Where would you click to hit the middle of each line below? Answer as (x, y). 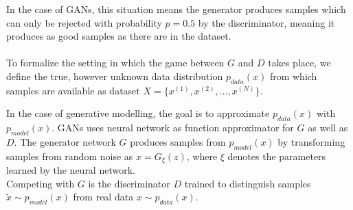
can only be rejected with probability (84, 22)
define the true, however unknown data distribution (115, 76)
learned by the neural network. (71, 170)
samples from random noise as (70, 156)
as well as (328, 128)
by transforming (311, 141)
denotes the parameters (277, 156)
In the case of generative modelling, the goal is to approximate (138, 113)
